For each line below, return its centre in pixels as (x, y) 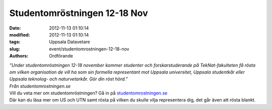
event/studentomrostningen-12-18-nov (89, 49)
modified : (20, 34)
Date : (15, 28)
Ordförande (61, 56)
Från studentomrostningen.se (40, 86)
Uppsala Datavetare (70, 42)
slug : (15, 49)
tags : (15, 42)
